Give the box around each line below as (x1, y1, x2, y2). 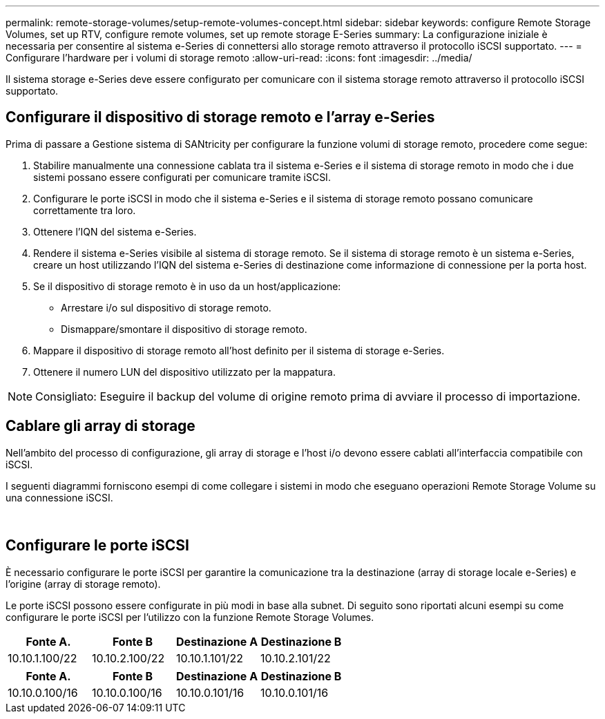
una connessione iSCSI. (6, 491, 113, 504)
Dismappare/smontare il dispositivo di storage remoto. (61, 323, 307, 335)
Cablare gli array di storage (6, 417, 195, 435)
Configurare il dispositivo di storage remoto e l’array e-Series (6, 108, 435, 126)
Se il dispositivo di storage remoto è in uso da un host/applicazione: (33, 280, 341, 292)
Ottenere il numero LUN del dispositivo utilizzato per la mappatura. (33, 365, 336, 378)
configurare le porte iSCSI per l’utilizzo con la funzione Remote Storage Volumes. (6, 611, 374, 623)
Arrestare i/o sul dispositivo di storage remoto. (61, 301, 271, 314)
